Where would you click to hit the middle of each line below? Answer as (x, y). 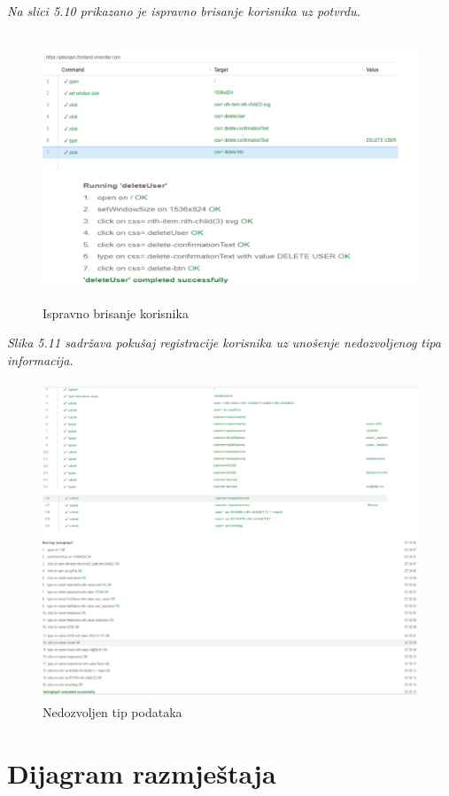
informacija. (40, 359)
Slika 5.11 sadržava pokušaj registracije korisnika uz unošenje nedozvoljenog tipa (224, 343)
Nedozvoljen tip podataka (112, 711)
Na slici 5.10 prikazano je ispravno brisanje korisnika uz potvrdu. (184, 11)
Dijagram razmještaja (142, 773)
